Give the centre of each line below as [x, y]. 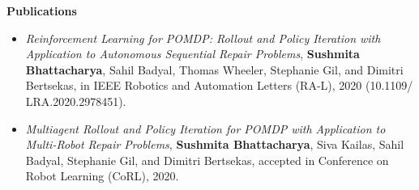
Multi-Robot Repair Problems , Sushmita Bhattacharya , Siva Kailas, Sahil [215, 144]
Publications [42, 11]
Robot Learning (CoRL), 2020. [102, 176]
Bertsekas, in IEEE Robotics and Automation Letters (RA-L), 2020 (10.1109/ [219, 85]
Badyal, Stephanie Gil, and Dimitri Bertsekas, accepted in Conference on [207, 160]
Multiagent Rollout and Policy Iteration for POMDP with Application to [205, 128]
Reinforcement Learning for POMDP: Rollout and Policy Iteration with [203, 38]
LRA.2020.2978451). [76, 101]
